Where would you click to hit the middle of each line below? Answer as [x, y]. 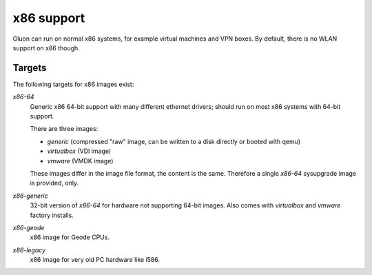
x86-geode [29, 227]
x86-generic [30, 196]
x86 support [49, 18]
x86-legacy [29, 250]
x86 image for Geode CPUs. [70, 237]
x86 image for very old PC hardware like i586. [95, 260]
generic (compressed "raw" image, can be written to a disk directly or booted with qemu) [174, 141]
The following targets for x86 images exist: [73, 84]
